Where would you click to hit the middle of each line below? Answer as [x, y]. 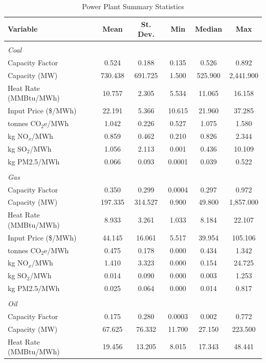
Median [209, 29]
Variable [23, 29]
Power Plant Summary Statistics [133, 6]
